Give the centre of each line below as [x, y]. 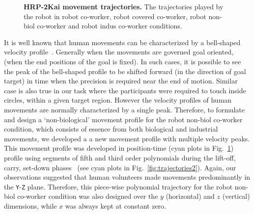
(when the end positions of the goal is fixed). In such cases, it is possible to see [123, 61]
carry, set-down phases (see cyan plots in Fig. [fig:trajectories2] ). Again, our [120, 167]
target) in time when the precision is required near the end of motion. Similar [121, 81]
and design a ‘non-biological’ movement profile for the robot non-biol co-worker [123, 119]
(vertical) [236, 196]
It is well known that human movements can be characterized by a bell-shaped [122, 42]
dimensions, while [30, 205]
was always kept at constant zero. [116, 205]
